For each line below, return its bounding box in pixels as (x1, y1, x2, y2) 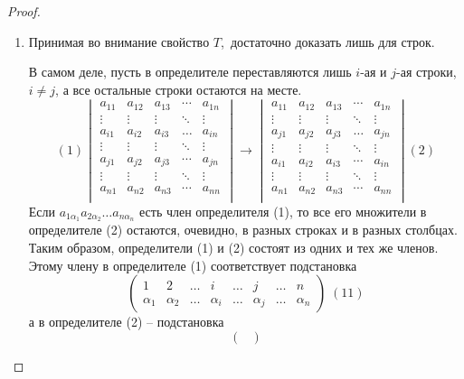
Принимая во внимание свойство (28, 32, 210, 51)
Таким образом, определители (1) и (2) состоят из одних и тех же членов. (28, 238, 439, 257)
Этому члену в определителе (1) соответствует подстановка (28, 255, 357, 274)
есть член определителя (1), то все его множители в (139, 201, 427, 220)
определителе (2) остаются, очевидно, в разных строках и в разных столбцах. (28, 220, 458, 239)
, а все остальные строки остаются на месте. (55, 79, 302, 98)
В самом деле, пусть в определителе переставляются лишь (28, 62, 352, 81)
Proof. (7, 2, 41, 20)
